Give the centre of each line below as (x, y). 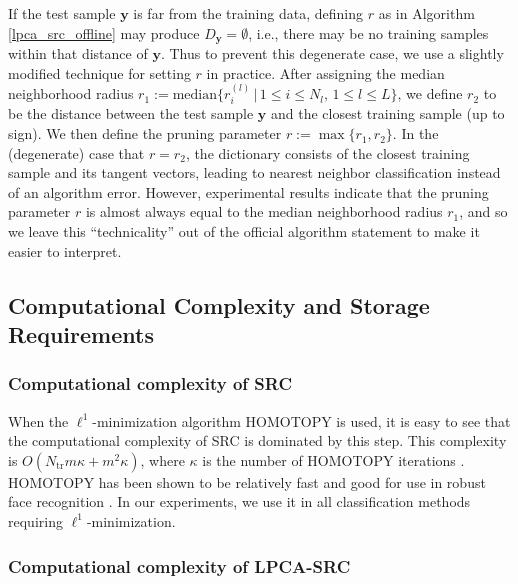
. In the (415, 133)
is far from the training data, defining (248, 13)
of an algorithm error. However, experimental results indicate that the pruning (248, 191)
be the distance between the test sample (131, 113)
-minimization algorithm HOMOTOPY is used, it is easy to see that (301, 420)
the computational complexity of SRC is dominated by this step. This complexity (257, 440)
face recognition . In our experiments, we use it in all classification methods (239, 501)
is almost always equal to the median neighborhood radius (264, 211)
